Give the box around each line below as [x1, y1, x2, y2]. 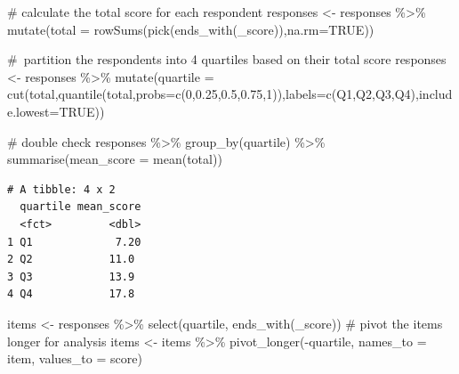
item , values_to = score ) [7, 349, 142, 368]
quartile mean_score [20, 200, 141, 214]
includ [418, 85, 453, 103]
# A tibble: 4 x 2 [7, 183, 116, 196]
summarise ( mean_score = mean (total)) [7, 150, 222, 168]
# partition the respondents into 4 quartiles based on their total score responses [7, 50, 447, 69]
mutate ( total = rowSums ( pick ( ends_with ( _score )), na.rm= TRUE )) [7, 20, 374, 38]
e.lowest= [7, 102, 60, 120]
